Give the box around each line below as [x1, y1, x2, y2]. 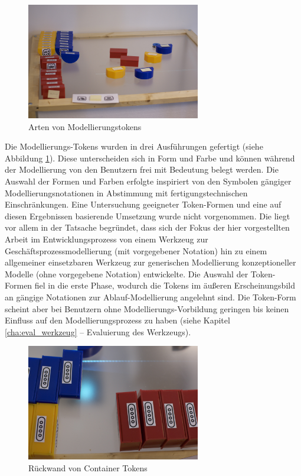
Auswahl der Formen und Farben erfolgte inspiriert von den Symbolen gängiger [5, 174, 292, 187]
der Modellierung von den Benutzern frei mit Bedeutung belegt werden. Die [5, 163, 279, 176]
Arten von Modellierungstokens [28, 120, 142, 132]
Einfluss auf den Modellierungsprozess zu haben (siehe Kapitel [5, 314, 230, 326]
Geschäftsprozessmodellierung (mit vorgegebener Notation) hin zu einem [5, 244, 267, 257]
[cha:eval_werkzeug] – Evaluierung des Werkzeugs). [5, 325, 191, 338]
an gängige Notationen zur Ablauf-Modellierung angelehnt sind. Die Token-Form [5, 290, 296, 303]
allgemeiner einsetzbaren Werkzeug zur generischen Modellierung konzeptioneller [5, 256, 296, 268]
